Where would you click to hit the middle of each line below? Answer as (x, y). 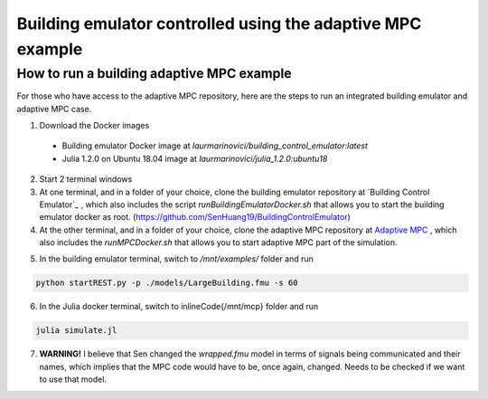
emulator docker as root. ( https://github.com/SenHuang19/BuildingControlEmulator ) (195, 217)
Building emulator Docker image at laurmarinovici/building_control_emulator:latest (215, 146)
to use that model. (73, 379)
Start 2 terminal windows (86, 179)
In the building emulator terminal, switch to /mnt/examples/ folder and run (176, 259)
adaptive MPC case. (54, 109)
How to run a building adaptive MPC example (155, 73)
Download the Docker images (94, 125)
